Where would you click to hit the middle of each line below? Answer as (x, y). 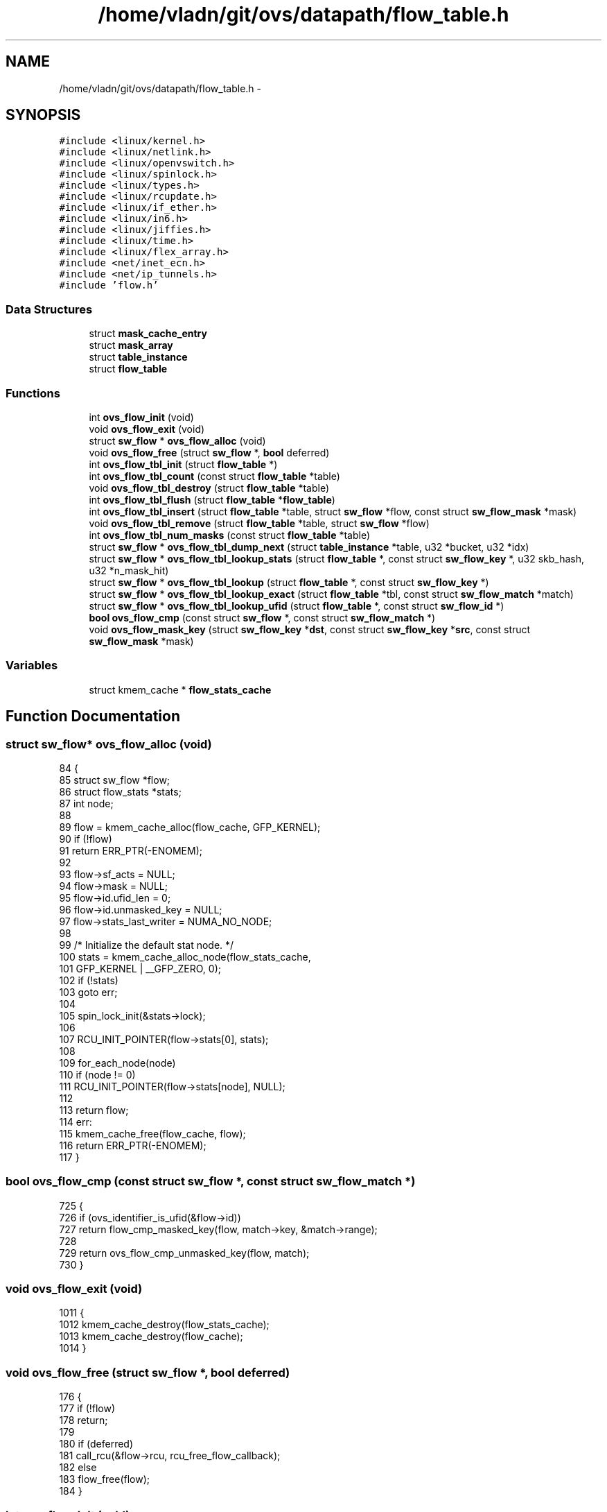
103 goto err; (88, 992)
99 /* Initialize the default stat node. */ (147, 945)
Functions (33, 393)
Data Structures (49, 309)
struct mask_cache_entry (148, 334)
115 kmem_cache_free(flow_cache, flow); (152, 1133)
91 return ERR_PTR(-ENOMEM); (131, 850)
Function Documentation (93, 716)
